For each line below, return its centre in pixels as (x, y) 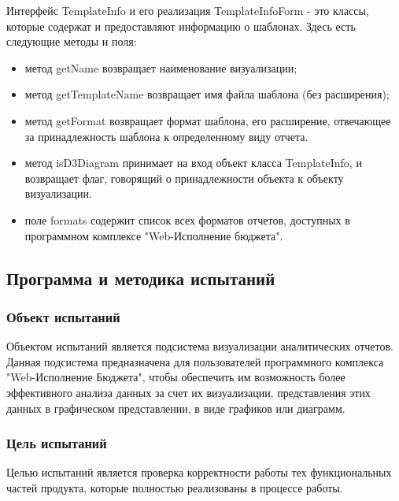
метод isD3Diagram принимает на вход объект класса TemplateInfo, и (193, 163)
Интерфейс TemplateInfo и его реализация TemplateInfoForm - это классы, (188, 10)
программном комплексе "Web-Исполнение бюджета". (154, 235)
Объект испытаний (63, 316)
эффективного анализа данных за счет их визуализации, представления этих (188, 392)
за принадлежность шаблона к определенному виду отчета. (166, 136)
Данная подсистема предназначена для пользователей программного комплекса (195, 361)
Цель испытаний (57, 443)
